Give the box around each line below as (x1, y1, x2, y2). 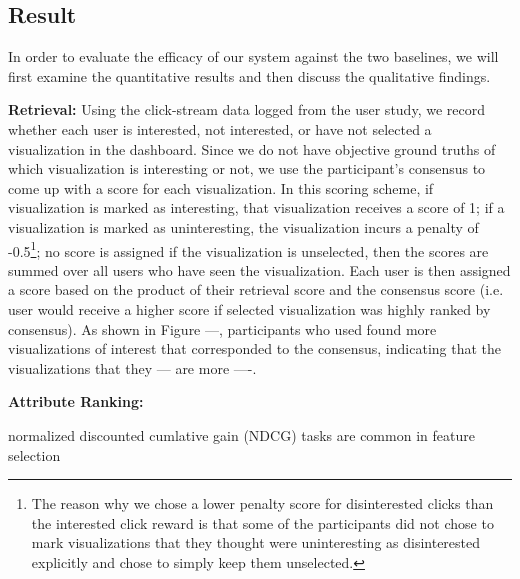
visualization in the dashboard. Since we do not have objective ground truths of (8, 138, 496, 159)
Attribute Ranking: (8, 391, 144, 412)
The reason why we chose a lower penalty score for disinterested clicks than (31, 493, 494, 514)
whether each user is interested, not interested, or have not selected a (8, 118, 432, 139)
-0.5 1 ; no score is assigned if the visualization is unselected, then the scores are (8, 237, 489, 261)
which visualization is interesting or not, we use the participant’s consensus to (8, 158, 486, 179)
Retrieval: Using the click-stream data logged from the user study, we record (8, 99, 485, 120)
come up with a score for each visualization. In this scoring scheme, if (8, 177, 434, 198)
